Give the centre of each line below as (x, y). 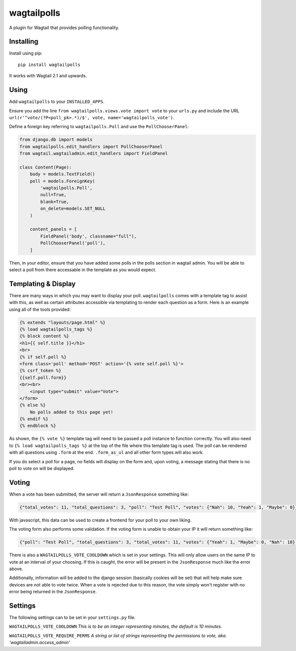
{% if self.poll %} (43, 357)
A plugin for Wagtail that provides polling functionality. (64, 28)
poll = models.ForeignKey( (63, 181)
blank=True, (55, 202)
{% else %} (33, 405)
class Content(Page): (46, 167)
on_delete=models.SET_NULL (73, 209)
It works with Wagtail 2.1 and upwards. (48, 76)
